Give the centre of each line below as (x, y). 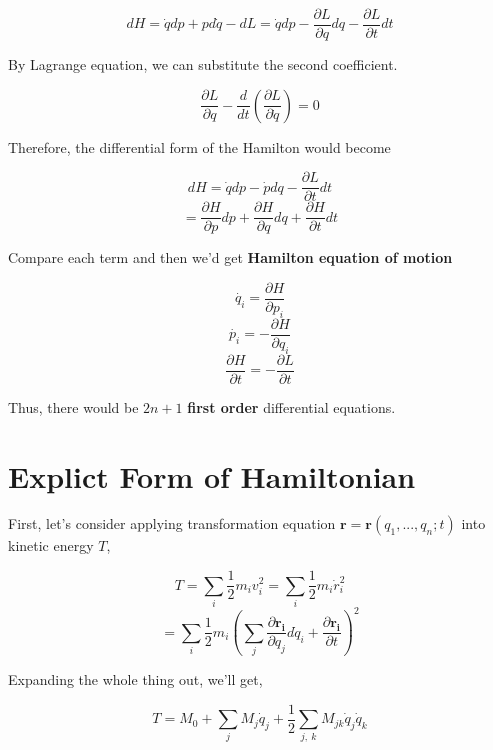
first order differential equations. (291, 406)
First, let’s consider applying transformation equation (172, 523)
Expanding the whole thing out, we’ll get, (135, 679)
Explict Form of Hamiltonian (212, 475)
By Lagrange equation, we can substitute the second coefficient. (203, 64)
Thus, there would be (73, 406)
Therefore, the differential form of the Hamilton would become (199, 146)
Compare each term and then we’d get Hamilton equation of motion (230, 257)
